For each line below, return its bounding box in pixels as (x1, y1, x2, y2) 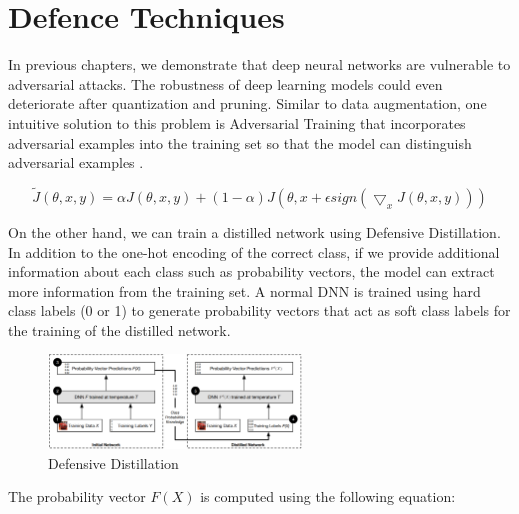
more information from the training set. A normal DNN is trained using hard (8, 280, 481, 301)
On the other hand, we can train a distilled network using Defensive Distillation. (8, 221, 501, 242)
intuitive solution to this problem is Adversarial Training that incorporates (8, 112, 466, 133)
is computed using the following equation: (200, 486, 456, 507)
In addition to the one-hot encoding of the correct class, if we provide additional (8, 241, 500, 262)
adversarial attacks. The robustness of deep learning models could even (8, 73, 443, 94)
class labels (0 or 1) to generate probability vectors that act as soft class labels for (8, 300, 511, 321)
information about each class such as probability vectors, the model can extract (8, 261, 495, 282)
